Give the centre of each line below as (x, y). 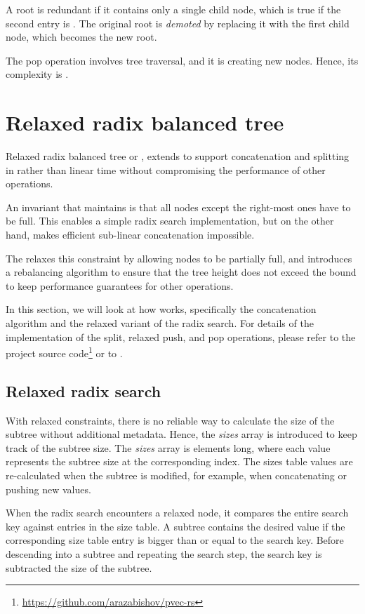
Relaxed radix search (84, 391)
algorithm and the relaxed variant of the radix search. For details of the (160, 323)
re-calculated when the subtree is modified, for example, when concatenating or (177, 475)
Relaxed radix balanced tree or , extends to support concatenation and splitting (178, 156)
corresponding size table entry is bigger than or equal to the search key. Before (175, 540)
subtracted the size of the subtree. (79, 567)
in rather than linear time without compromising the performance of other (166, 169)
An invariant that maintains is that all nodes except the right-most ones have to (178, 207)
